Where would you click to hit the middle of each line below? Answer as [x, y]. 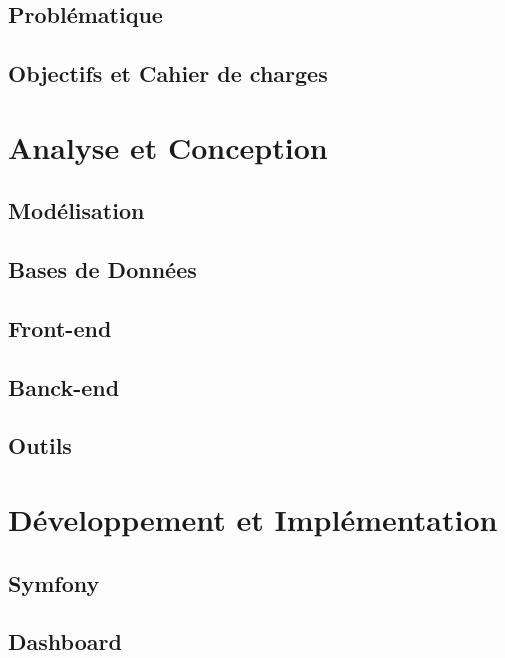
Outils [40, 445]
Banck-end [64, 386]
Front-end [60, 327]
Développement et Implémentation [253, 519]
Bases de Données [102, 269]
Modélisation [76, 210]
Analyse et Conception [168, 146]
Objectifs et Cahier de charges [168, 73]
